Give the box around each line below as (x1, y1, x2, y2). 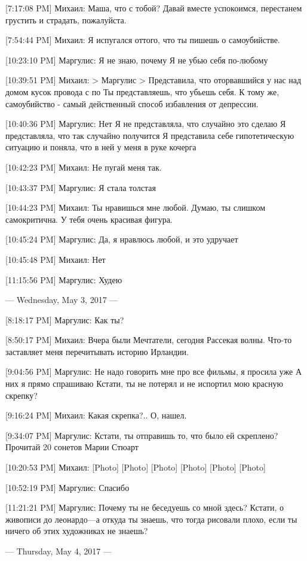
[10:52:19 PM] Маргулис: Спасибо (5, 481, 130, 493)
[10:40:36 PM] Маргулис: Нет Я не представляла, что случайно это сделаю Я (5, 117, 286, 130)
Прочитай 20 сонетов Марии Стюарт (5, 441, 139, 453)
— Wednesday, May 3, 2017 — (5, 293, 118, 306)
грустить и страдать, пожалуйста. (5, 13, 127, 26)
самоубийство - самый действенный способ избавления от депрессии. (5, 97, 259, 110)
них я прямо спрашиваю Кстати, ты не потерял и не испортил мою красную (5, 377, 283, 390)
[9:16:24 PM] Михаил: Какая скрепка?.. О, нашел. (5, 409, 187, 421)
